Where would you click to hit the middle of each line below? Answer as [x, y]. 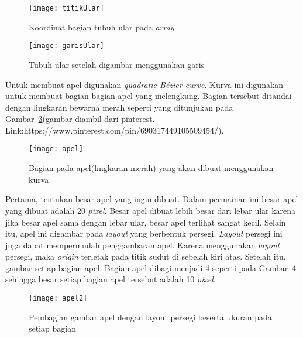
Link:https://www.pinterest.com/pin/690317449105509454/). [115, 130]
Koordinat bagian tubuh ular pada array [101, 27]
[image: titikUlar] [66, 8]
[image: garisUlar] [66, 46]
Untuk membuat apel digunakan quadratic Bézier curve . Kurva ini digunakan [144, 84]
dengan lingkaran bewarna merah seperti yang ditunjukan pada [119, 107]
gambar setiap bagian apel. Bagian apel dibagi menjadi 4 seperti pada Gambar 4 [151, 267]
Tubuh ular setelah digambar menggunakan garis [117, 64]
